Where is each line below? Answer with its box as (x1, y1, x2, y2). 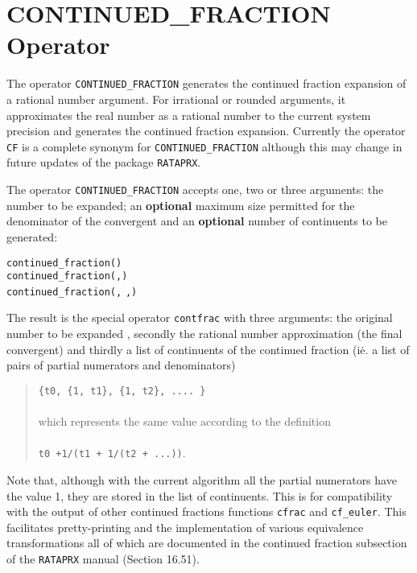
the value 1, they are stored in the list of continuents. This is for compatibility (6, 487, 393, 504)
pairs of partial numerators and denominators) (6, 357, 236, 373)
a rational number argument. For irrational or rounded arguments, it (6, 90, 346, 107)
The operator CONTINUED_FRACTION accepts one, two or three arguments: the (6, 181, 384, 198)
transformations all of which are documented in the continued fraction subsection (6, 534, 407, 551)
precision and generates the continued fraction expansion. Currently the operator (6, 122, 406, 139)
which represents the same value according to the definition (38, 413, 331, 430)
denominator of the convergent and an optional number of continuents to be (6, 212, 387, 229)
